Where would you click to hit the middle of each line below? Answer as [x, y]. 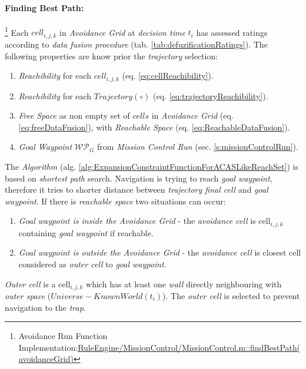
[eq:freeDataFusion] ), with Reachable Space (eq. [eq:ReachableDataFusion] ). [154, 127]
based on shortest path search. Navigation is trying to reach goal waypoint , [139, 178]
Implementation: [48, 347]
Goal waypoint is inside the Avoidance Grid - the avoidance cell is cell [144, 221]
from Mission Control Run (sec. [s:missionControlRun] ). [198, 147]
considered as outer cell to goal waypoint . [92, 264]
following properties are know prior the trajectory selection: [112, 56]
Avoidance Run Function [63, 336]
